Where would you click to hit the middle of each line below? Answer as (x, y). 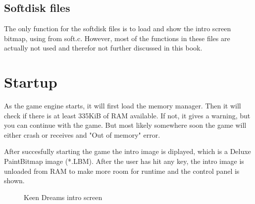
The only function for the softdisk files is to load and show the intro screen (118, 28)
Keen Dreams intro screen (63, 197)
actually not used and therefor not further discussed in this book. (103, 48)
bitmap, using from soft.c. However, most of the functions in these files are (117, 38)
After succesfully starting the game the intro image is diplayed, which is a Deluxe (127, 151)
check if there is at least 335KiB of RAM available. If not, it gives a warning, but (127, 115)
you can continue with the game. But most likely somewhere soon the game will (125, 125)
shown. (14, 180)
